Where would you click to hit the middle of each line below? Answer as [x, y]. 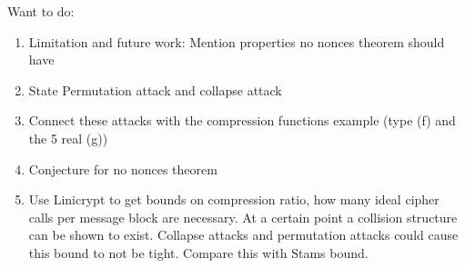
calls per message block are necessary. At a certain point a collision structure [243, 217]
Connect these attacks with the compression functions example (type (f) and [242, 120]
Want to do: [41, 11]
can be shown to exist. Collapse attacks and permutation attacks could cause [243, 235]
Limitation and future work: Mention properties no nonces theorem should [237, 41]
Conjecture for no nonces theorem [123, 169]
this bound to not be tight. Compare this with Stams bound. [198, 252]
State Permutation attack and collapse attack [155, 89]
